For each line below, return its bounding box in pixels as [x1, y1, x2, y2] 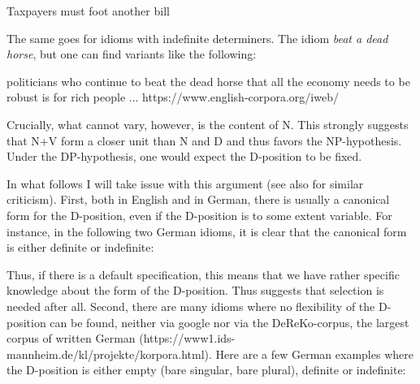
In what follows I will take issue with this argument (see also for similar [6, 175, 364, 192]
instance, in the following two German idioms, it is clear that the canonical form [6, 222, 407, 239]
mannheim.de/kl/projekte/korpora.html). [6, 345, 212, 362]
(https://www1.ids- [139, 330, 236, 347]
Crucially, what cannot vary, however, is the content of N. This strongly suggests [6, 115, 409, 132]
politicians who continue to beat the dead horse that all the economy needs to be [6, 72, 410, 89]
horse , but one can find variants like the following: [6, 45, 257, 63]
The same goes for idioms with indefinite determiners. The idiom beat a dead [6, 29, 388, 46]
